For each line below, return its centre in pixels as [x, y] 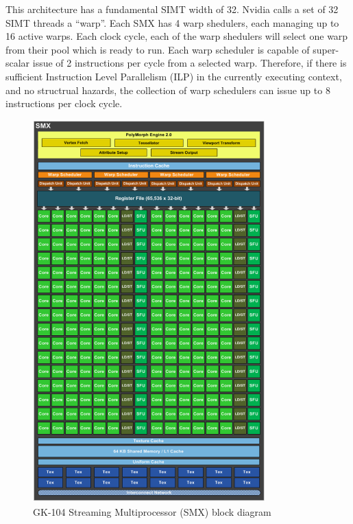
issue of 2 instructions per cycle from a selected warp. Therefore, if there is [190, 63]
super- [326, 49]
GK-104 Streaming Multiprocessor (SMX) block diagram [152, 511]
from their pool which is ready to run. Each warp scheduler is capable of [158, 49]
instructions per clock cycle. [64, 103]
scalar [18, 63]
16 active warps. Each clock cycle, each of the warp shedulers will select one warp [177, 36]
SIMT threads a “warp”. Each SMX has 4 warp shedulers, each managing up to [172, 22]
